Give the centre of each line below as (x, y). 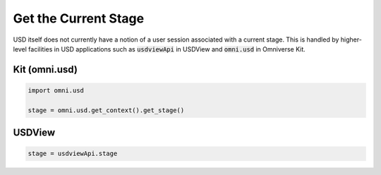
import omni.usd (56, 90)
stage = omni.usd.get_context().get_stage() (106, 110)
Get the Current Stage (79, 18)
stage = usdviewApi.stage (73, 154)
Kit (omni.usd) (45, 70)
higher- (351, 40)
